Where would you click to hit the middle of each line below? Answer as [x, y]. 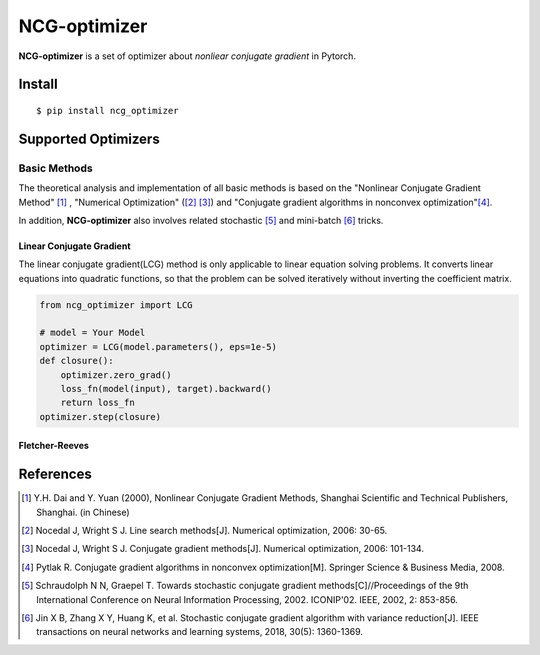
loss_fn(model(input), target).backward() [166, 388]
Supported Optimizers [89, 138]
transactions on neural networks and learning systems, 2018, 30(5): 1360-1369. [200, 632]
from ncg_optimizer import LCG [116, 304]
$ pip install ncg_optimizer [107, 110]
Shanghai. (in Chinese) [83, 512]
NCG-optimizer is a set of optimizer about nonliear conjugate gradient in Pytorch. [187, 56]
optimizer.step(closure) [100, 416]
